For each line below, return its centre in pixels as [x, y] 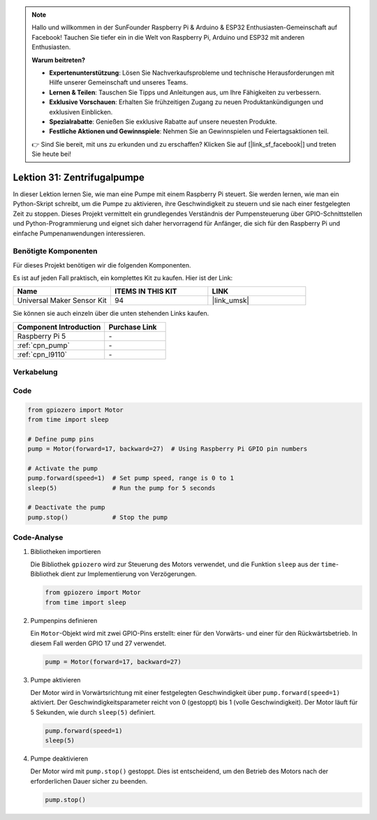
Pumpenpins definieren [64, 620]
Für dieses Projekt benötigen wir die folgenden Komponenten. [102, 265]
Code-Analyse [38, 538]
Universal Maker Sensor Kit [62, 300]
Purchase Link [133, 327]
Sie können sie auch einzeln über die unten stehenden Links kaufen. [111, 314]
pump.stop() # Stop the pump [97, 517]
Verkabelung [36, 372]
